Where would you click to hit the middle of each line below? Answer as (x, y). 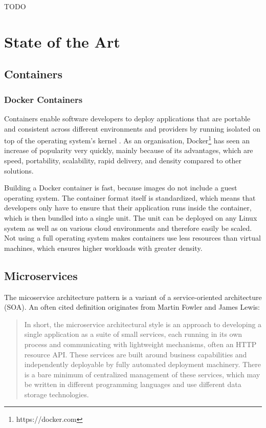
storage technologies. (57, 394)
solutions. (19, 170)
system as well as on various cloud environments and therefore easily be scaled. (128, 228)
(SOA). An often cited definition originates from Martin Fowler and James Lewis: (132, 307)
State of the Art (62, 41)
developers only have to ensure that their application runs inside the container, (128, 208)
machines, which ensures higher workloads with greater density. (103, 248)
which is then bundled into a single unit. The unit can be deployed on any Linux (131, 217)
